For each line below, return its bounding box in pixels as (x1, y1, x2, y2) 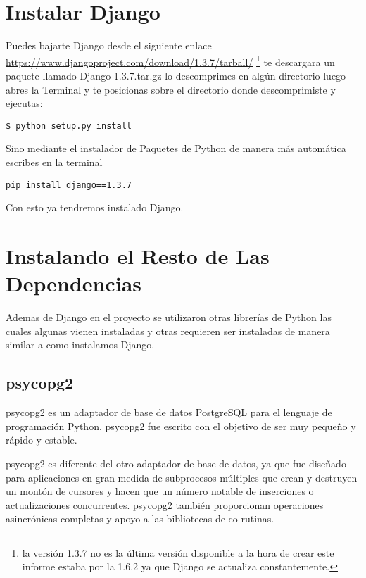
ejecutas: (6, 96, 43, 111)
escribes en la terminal (6, 155, 103, 169)
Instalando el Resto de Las (6, 241, 270, 270)
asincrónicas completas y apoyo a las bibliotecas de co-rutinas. (6, 511, 274, 526)
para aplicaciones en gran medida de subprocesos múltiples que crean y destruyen (6, 470, 358, 484)
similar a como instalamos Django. (6, 337, 155, 352)
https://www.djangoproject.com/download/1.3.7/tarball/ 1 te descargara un (6, 52, 335, 69)
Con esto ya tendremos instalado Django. (6, 200, 184, 215)
